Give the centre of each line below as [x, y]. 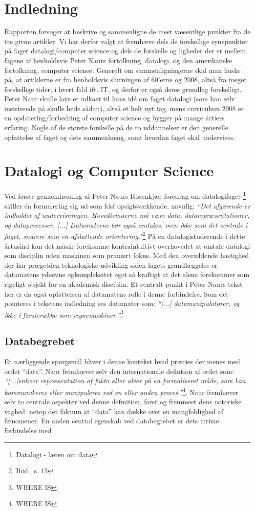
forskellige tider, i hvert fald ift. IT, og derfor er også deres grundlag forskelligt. [123, 89]
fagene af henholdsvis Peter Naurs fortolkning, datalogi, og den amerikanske [118, 60]
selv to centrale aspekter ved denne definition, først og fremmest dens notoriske [123, 402]
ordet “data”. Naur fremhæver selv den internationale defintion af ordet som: [119, 371]
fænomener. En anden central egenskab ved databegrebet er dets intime [112, 421]
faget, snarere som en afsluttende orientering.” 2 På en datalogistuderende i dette [125, 235]
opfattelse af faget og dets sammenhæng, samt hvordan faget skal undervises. [120, 137]
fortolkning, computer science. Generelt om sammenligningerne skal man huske [123, 70]
